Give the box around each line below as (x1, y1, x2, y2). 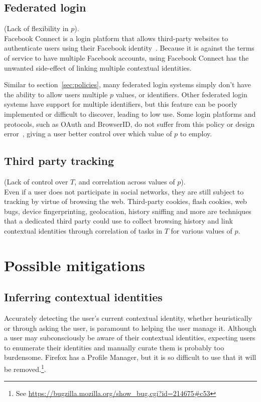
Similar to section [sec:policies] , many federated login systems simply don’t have (4, 79, 251, 90)
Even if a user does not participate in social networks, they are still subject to (4, 186, 244, 196)
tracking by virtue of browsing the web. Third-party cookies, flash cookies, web (4, 196, 247, 207)
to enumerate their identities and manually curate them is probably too (4, 342, 224, 352)
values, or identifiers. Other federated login (115, 89, 247, 99)
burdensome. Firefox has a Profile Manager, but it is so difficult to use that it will (4, 352, 256, 362)
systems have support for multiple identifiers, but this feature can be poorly (4, 99, 237, 109)
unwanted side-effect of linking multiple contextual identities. (4, 62, 192, 73)
